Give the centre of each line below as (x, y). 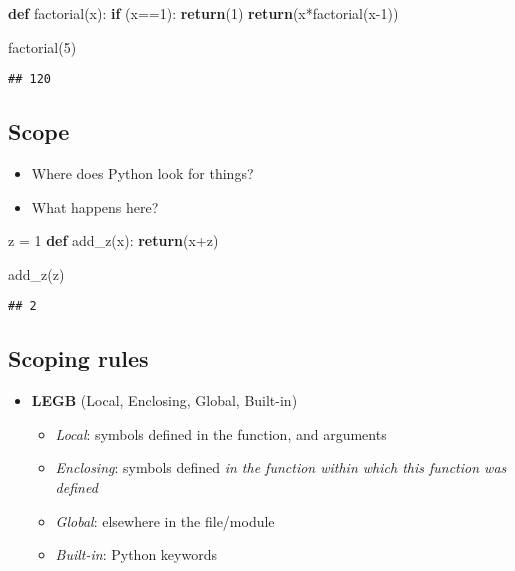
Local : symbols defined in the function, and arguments (221, 433)
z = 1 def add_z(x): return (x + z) (113, 240)
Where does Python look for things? (142, 173)
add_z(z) (36, 273)
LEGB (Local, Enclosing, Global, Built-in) (164, 400)
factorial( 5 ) (42, 46)
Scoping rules (78, 358)
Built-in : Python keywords (136, 554)
